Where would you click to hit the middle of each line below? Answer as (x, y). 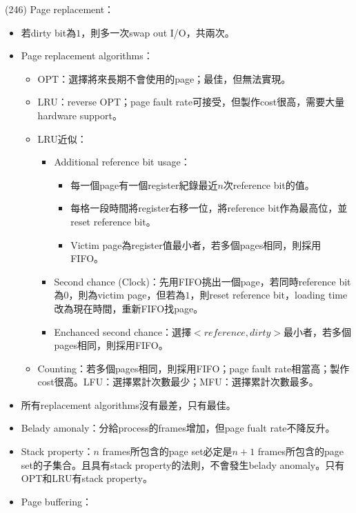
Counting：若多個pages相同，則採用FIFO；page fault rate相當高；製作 (194, 368)
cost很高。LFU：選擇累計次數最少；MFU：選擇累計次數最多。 (178, 382)
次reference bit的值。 (269, 184)
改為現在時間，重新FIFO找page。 (129, 308)
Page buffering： (56, 501)
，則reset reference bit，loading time (269, 295)
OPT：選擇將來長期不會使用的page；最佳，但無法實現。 (164, 78)
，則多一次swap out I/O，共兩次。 (158, 32)
